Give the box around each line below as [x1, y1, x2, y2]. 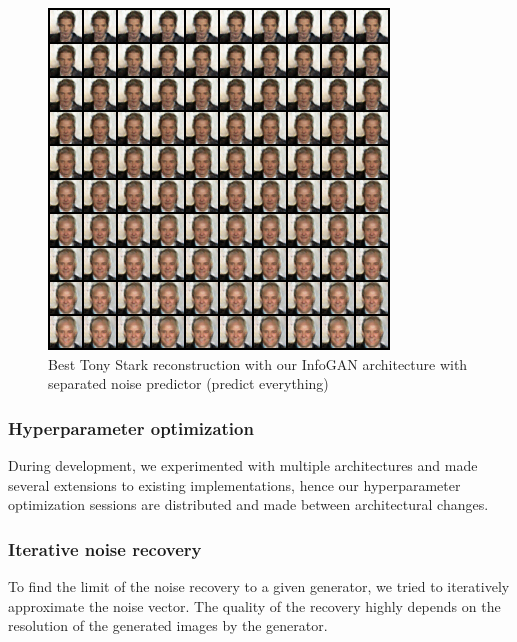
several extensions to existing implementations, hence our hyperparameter [8, 474, 461, 495]
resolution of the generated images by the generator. [8, 615, 328, 636]
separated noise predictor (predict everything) [48, 373, 329, 394]
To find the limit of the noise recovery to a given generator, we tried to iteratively [8, 576, 510, 596]
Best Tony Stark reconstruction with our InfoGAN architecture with [48, 353, 468, 374]
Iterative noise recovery [8, 536, 202, 561]
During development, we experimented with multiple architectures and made [8, 455, 478, 475]
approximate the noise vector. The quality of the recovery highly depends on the [8, 595, 501, 616]
